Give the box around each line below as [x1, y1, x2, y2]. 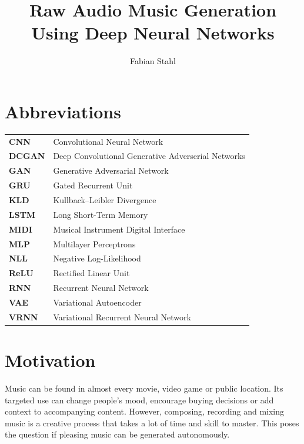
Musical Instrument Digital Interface [53, 223, 185, 235]
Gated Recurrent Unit [53, 179, 133, 191]
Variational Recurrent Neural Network [53, 310, 191, 323]
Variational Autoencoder [53, 296, 142, 308]
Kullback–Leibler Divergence [53, 193, 156, 206]
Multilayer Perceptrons [53, 237, 136, 250]
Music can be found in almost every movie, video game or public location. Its [5, 382, 283, 394]
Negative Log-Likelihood [53, 252, 141, 264]
